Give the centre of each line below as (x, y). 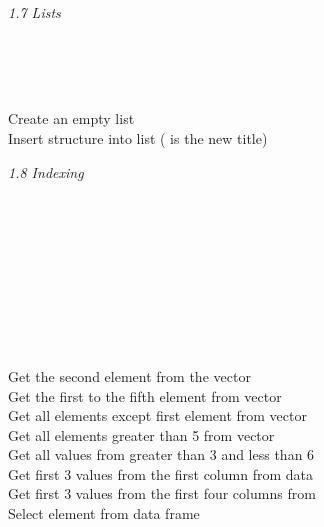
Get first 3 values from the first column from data (160, 473)
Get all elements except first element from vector (157, 415)
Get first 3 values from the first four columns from (162, 493)
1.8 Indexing (46, 171)
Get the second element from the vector (129, 375)
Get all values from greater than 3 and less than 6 (161, 454)
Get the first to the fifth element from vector (145, 395)
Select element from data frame (104, 513)
